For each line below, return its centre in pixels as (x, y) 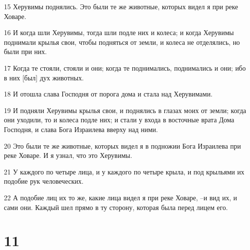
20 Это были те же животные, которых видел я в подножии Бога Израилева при (123, 145)
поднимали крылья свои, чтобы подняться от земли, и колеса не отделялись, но (122, 42)
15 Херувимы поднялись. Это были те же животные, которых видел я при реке (121, 6)
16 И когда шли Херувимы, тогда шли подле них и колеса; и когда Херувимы (119, 32)
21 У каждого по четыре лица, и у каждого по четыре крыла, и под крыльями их (124, 171)
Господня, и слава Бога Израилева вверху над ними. (81, 129)
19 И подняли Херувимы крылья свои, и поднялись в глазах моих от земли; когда (125, 110)
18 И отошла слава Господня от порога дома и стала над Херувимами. (108, 94)
